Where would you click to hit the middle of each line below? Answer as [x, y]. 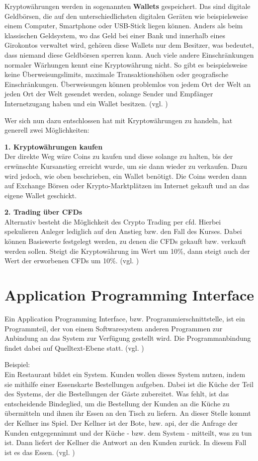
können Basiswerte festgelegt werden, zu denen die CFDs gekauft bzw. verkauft [126, 241]
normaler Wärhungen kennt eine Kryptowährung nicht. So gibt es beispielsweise [126, 64]
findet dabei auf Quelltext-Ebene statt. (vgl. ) [74, 347]
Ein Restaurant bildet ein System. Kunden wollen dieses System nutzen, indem [125, 374]
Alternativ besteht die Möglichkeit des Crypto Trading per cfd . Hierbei [113, 221]
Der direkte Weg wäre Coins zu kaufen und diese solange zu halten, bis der [119, 156]
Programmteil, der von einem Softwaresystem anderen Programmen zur [114, 328]
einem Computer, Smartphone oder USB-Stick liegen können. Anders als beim [124, 26]
